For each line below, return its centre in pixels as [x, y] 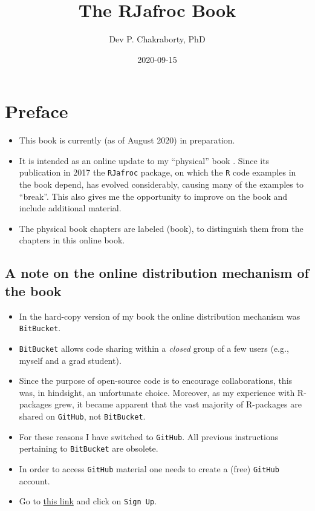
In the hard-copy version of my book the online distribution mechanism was [160, 316]
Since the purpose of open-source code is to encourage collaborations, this [156, 381]
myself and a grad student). [70, 360]
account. [34, 480]
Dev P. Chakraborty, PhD [157, 39]
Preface [37, 111]
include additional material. [70, 208]
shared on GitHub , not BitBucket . [82, 416]
